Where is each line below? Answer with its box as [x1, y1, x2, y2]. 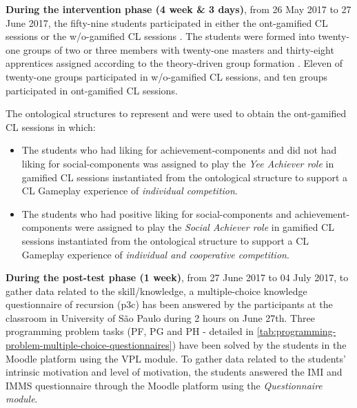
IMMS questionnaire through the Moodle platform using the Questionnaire [6, 378, 323, 392]
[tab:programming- [256, 324, 336, 338]
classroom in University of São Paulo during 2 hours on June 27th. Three [6, 310, 315, 325]
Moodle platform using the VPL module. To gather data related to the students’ [6, 351, 346, 365]
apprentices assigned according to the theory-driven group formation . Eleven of [6, 56, 343, 70]
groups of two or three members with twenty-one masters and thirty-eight [23, 42, 334, 57]
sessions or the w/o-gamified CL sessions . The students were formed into [6, 29, 315, 43]
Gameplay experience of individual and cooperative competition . [21, 247, 289, 261]
